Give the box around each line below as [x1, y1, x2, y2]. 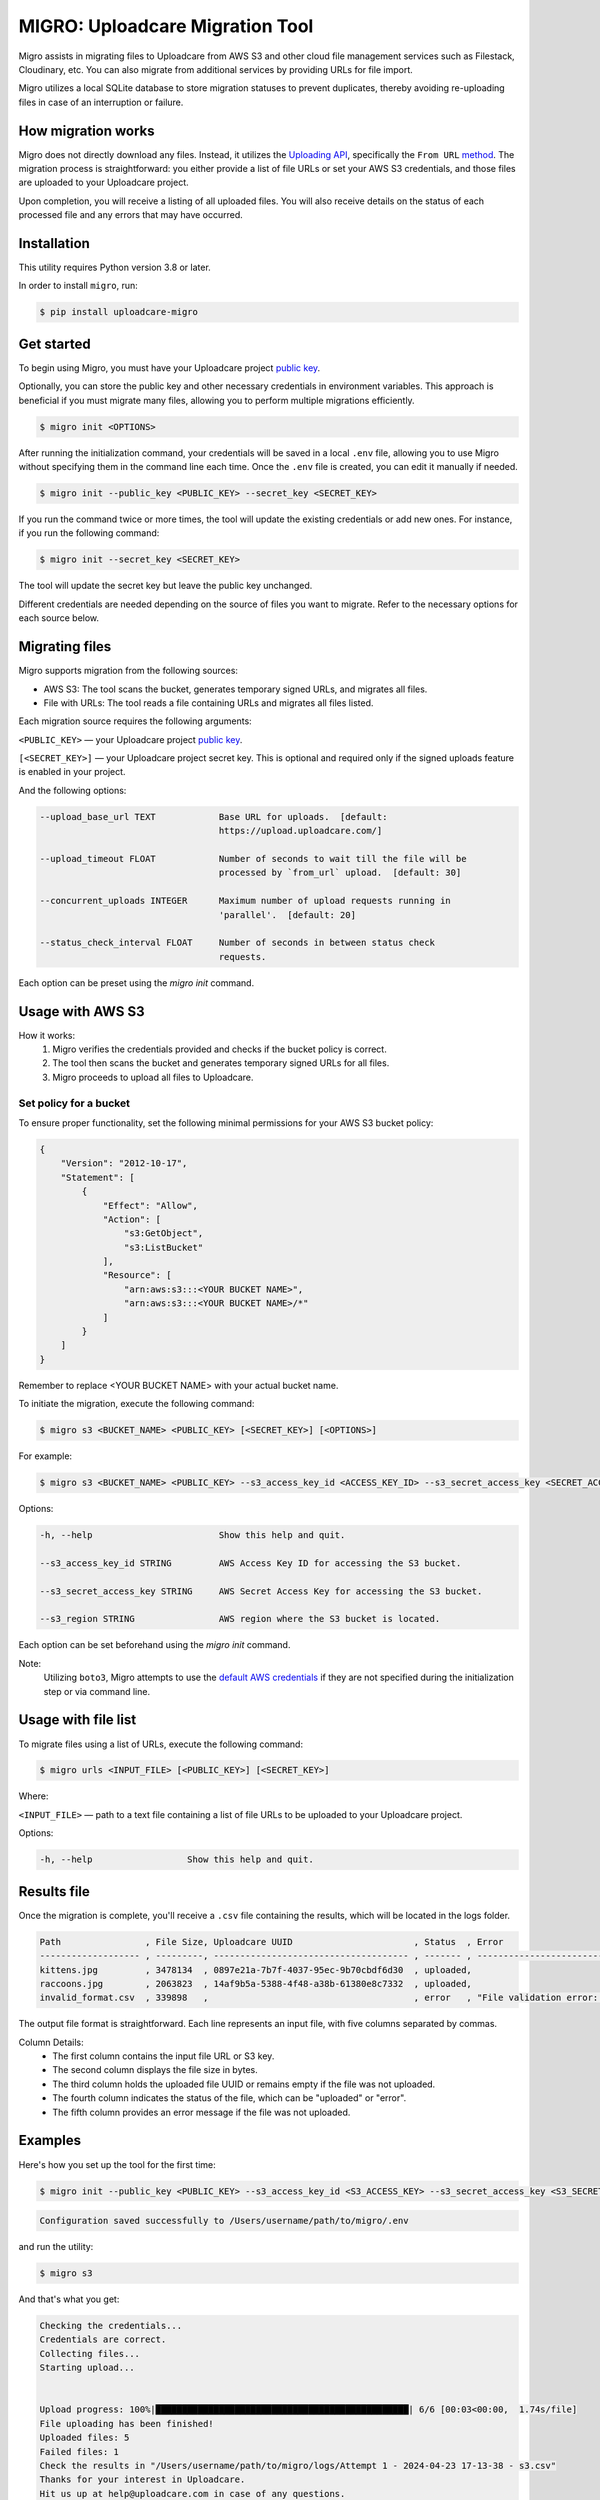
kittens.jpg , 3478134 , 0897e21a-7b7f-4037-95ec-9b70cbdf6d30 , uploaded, [39, 1964, 472, 1975]
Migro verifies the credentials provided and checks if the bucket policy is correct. [52, 1043, 387, 1055]
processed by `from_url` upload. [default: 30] [218, 867, 462, 879]
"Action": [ [102, 1213, 162, 1225]
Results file [18, 1883, 90, 1900]
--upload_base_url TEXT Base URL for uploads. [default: [39, 811, 388, 822]
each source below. [18, 612, 100, 624]
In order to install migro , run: [18, 280, 139, 292]
